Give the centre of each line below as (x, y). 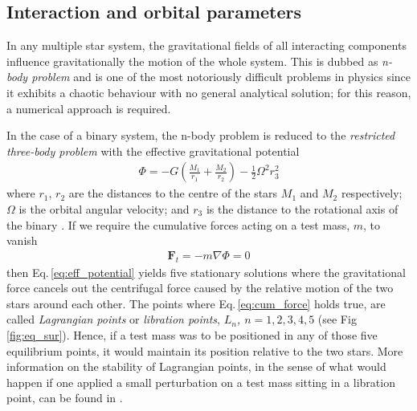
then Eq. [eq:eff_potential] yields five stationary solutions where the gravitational (206, 272)
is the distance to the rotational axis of (302, 208)
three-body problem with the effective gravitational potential (153, 151)
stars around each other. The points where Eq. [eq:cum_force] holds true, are (196, 303)
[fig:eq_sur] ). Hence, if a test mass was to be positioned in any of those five (192, 334)
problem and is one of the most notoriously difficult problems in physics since (221, 77)
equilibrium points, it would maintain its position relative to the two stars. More (205, 350)
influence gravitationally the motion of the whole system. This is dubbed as (192, 61)
